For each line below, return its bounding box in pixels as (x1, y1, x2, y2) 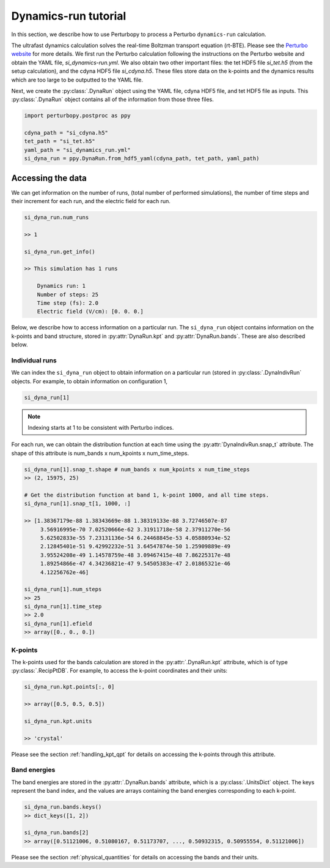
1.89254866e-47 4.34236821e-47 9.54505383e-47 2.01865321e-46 (40, 560, 231, 567)
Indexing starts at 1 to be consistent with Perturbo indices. (28, 424, 174, 432)
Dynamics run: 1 (37, 282, 86, 290)
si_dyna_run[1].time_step (24, 603, 102, 610)
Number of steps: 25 (37, 291, 99, 298)
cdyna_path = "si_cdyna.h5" (24, 129, 108, 137)
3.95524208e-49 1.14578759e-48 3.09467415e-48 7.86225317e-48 (40, 552, 231, 558)
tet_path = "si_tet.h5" (24, 138, 96, 145)
